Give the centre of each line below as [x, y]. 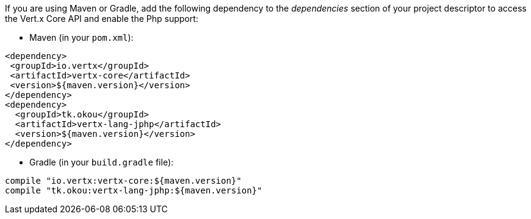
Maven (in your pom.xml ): [81, 37]
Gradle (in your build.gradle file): [102, 162]
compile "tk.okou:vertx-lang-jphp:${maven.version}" [134, 190]
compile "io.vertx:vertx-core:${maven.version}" [123, 181]
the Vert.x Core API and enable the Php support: [102, 19]
